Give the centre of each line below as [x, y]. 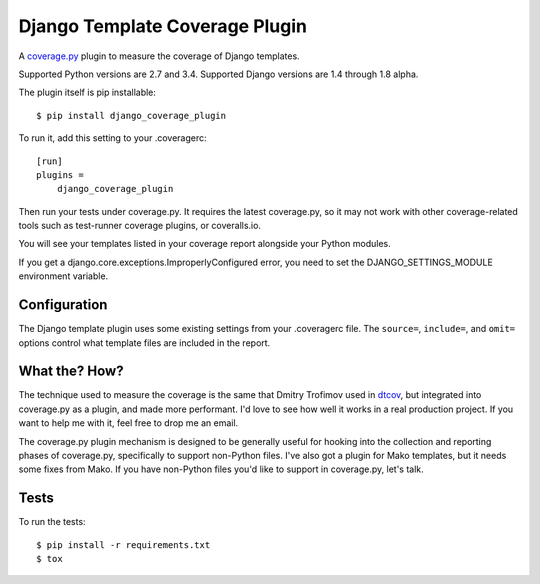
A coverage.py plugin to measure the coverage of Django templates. [159, 56]
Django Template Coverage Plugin [163, 26]
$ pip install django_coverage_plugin [131, 115]
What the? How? [71, 371]
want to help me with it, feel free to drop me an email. [128, 423]
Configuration [63, 305]
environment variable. [63, 276]
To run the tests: [52, 522]
